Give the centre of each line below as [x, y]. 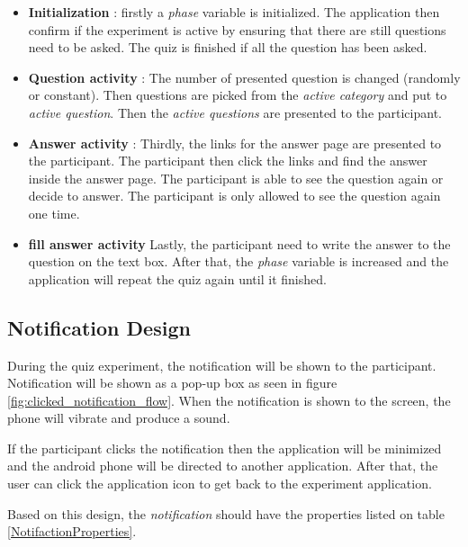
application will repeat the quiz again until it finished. [177, 278]
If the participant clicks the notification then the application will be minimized [225, 448]
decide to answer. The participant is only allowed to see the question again [234, 196]
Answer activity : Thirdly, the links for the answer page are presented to [235, 143]
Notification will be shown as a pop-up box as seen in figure [172, 383]
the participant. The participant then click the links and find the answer [228, 161]
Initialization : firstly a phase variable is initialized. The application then [234, 12]
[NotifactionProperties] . [72, 531]
